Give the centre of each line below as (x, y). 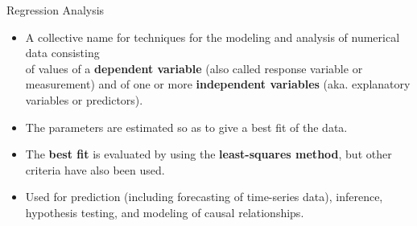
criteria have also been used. (95, 169)
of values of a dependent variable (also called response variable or (194, 68)
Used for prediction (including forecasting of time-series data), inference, (204, 197)
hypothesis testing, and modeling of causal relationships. (165, 212)
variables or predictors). (84, 99)
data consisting (62, 53)
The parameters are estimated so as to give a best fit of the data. (186, 127)
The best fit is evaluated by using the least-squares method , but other (208, 154)
